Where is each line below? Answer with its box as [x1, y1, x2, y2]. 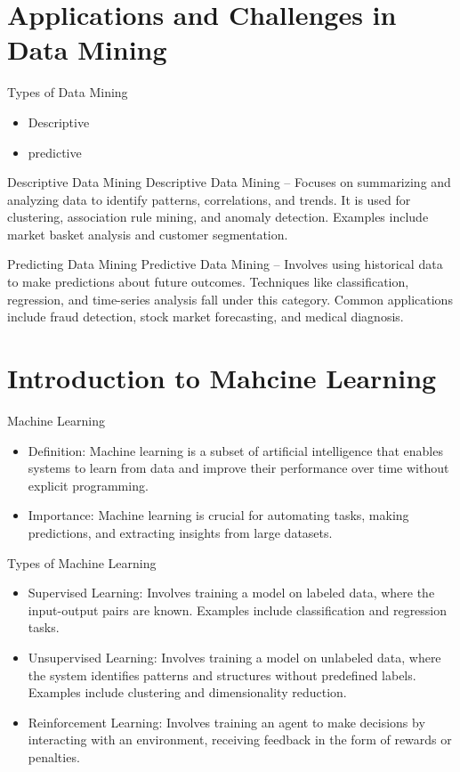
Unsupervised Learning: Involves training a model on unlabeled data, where [28, 647, 441, 666]
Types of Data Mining [7, 83, 128, 102]
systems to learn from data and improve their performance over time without [28, 459, 449, 477]
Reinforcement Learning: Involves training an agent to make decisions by [28, 712, 425, 731]
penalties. [28, 747, 80, 766]
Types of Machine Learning [7, 553, 157, 572]
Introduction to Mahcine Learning [7, 360, 437, 396]
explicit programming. [28, 475, 149, 494]
